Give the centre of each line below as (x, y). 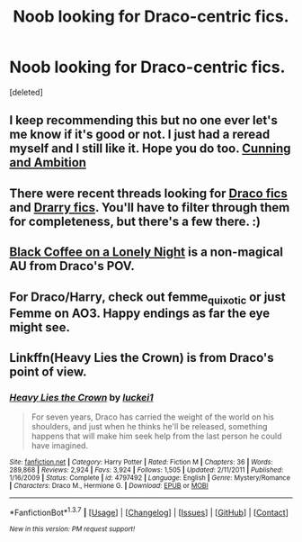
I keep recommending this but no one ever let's (144, 120)
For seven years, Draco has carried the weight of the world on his (152, 417)
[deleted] (26, 92)
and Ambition (48, 163)
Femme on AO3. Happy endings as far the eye (140, 313)
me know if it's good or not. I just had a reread (140, 135)
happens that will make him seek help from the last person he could (156, 436)
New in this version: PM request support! (72, 529)
